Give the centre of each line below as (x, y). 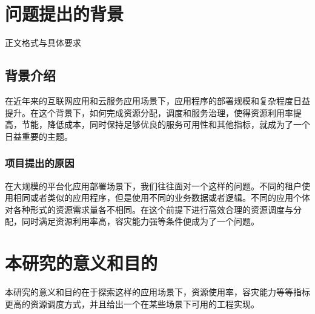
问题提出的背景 (65, 14)
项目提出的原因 (40, 163)
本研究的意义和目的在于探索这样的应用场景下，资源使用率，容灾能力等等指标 (157, 292)
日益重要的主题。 (39, 136)
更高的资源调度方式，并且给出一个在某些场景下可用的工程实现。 (132, 303)
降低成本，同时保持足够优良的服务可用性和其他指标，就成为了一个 (178, 124)
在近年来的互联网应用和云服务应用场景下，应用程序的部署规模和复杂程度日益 (157, 100)
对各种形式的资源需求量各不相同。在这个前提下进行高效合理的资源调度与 (149, 209)
